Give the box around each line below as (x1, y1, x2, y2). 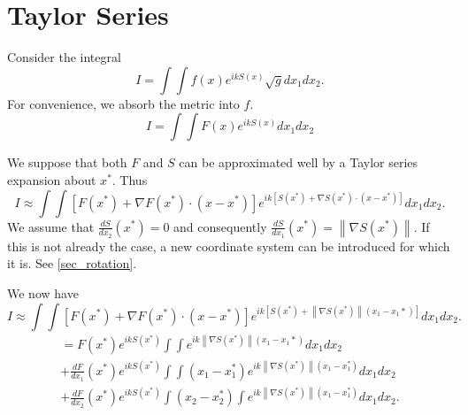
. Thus (111, 170, 148, 188)
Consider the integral (7, 48, 121, 66)
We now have (7, 283, 79, 302)
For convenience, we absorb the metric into (7, 94, 240, 112)
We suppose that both (7, 153, 127, 172)
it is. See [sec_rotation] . (7, 254, 137, 273)
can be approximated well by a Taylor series (179, 153, 418, 172)
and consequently (173, 217, 267, 235)
